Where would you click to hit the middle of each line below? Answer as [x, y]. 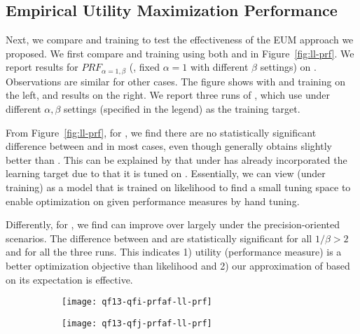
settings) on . [288, 67]
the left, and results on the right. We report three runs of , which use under [168, 95]
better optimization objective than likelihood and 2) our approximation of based [178, 265]
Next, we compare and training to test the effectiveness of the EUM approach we [180, 40]
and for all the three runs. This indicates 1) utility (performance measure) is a [174, 252]
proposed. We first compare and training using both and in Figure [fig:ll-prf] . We [180, 53]
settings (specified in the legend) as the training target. [182, 109]
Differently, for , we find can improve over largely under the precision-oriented [173, 224]
